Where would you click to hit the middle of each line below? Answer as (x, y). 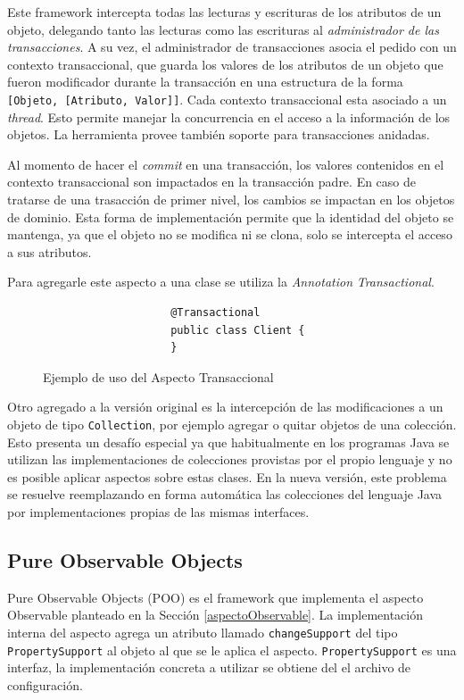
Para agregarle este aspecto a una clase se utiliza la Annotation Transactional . (221, 282)
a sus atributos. (50, 251)
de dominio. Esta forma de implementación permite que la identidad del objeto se (231, 217)
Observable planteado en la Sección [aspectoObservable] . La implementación (215, 615)
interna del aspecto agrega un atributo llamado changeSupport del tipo (203, 632)
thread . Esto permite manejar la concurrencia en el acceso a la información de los (229, 117)
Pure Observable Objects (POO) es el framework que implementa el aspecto (215, 597)
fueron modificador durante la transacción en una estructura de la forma (205, 82)
